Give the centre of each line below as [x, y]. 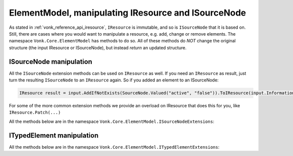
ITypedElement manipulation [54, 135]
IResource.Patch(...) [35, 113]
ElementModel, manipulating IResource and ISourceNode [127, 13]
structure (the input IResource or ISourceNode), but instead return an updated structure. [98, 48]
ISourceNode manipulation [51, 62]
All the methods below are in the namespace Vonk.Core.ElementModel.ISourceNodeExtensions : [112, 121]
